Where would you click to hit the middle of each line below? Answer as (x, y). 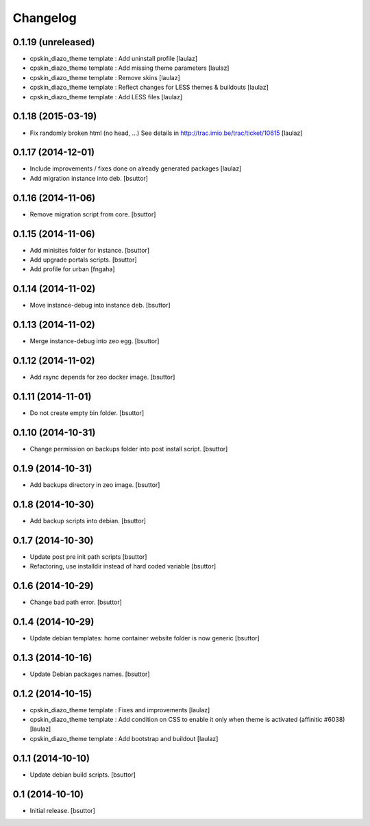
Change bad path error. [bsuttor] (76, 602)
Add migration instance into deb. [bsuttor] (89, 178)
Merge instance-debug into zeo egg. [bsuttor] (95, 341)
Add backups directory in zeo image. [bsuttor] (95, 485)
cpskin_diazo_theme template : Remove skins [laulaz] (105, 77)
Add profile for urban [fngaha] (72, 269)
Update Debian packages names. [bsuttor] (90, 674)
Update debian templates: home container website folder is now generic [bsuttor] (145, 638)
